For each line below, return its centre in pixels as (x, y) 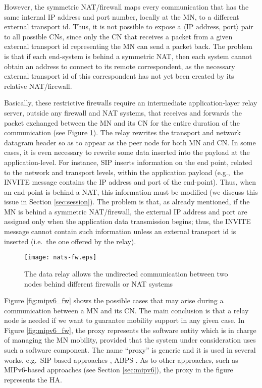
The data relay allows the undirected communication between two (126, 273)
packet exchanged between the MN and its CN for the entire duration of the (122, 122)
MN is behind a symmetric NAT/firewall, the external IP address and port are (126, 211)
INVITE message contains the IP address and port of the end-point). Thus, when (130, 182)
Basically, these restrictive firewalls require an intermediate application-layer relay (131, 103)
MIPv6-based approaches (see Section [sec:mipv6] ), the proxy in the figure (119, 370)
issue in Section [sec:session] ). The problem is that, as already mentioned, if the (127, 202)
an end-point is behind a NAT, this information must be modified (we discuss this (131, 191)
